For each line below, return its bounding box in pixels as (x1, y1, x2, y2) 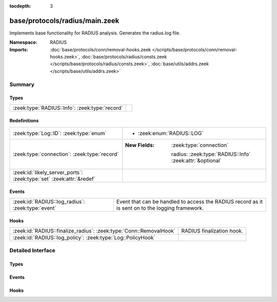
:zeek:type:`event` (12, 204, 56, 212)
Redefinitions (9, 118, 39, 124)
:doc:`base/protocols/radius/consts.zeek (81, 54, 167, 60)
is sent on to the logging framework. (116, 204, 204, 212)
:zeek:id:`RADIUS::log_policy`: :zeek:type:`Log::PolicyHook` (12, 234, 156, 241)
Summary (9, 81, 35, 88)
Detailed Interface (9, 247, 56, 254)
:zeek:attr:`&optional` (171, 157, 222, 164)
